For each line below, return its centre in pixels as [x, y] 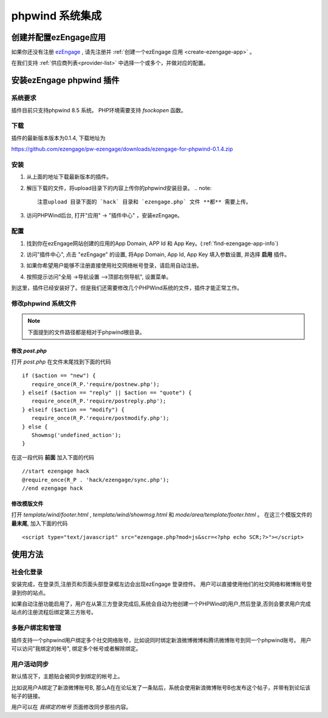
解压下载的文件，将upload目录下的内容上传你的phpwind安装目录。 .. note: [119, 188]
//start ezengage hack [56, 471]
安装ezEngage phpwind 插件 [65, 80]
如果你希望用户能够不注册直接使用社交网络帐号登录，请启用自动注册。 [114, 266]
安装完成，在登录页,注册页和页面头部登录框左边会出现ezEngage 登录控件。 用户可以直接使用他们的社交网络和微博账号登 [162, 584]
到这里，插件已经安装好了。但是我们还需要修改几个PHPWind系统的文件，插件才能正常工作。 [127, 288]
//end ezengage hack [53, 488]
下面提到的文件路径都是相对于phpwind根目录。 [86, 332]
